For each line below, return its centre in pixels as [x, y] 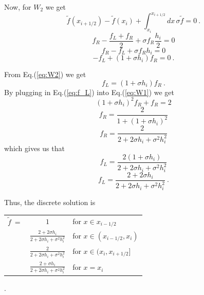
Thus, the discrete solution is [50, 202]
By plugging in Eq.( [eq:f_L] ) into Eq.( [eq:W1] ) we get [89, 92]
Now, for [18, 7]
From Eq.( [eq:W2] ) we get [45, 74]
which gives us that [34, 148]
